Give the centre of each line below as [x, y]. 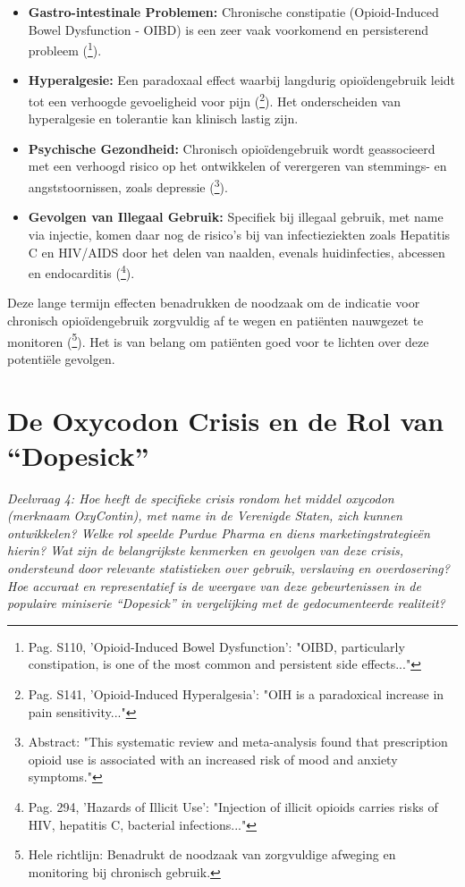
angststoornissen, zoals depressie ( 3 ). [128, 186]
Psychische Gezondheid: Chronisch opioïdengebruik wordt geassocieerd [232, 148]
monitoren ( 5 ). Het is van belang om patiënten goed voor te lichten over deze [218, 340]
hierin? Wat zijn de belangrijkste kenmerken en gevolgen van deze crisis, [206, 550]
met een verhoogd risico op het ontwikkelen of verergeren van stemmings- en [237, 166]
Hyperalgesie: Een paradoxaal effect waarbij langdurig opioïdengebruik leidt [241, 80]
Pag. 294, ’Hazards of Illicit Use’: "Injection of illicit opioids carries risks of [233, 807]
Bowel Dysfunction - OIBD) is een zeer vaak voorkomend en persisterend [228, 29]
